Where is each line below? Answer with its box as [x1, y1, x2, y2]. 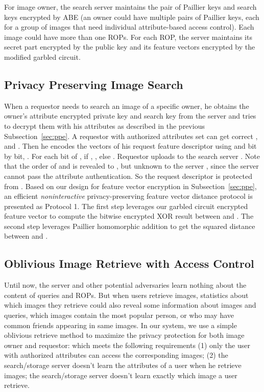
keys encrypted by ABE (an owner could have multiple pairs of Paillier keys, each [4, 11, 259, 22]
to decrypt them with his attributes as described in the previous [4, 120, 205, 131]
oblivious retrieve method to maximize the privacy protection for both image [4, 330, 245, 340]
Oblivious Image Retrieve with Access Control [4, 256, 254, 271]
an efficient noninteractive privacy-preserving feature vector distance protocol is [4, 191, 253, 201]
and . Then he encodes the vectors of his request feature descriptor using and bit [4, 141, 257, 151]
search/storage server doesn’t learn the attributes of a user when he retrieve [4, 360, 242, 371]
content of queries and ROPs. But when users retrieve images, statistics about [4, 289, 249, 300]
